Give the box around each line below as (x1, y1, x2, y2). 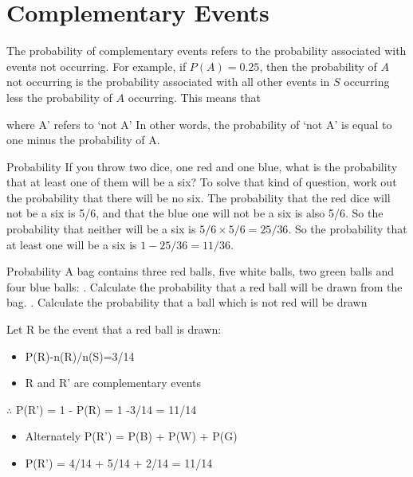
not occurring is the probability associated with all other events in (6, 73, 330, 90)
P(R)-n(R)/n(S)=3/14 (25, 347, 135, 364)
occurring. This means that (128, 88, 261, 105)
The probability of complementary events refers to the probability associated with (6, 42, 407, 59)
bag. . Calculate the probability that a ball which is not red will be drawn (6, 294, 368, 311)
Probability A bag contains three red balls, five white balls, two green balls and (6, 263, 395, 280)
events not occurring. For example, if (6, 57, 187, 74)
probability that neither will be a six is (6, 221, 196, 237)
